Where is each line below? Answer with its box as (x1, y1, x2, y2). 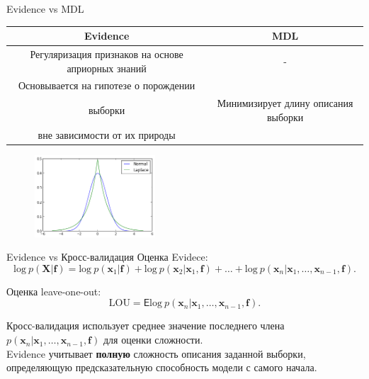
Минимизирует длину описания (217, 96, 353, 111)
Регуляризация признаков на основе (30, 46, 183, 61)
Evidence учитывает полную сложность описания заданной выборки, (6, 346, 306, 361)
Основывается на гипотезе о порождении (18, 78, 195, 93)
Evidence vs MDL (6, 1, 84, 16)
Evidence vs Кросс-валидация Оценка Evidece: (6, 249, 208, 264)
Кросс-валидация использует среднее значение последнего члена (6, 318, 285, 333)
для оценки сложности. (103, 332, 203, 347)
